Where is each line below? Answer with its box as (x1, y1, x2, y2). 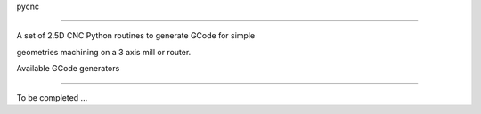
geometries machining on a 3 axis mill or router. (16, 46, 192, 57)
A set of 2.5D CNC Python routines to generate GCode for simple (16, 30, 256, 41)
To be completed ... (16, 92, 88, 102)
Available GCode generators (16, 63, 120, 74)
